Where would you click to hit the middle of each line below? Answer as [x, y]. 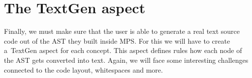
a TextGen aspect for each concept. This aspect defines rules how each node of [123, 50]
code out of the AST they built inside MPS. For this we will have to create [117, 40]
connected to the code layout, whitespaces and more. [83, 69]
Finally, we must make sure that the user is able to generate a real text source [122, 31]
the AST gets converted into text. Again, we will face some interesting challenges [126, 60]
